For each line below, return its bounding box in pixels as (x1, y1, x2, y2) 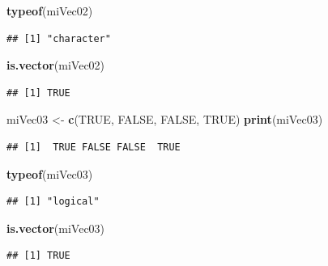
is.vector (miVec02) (6, 57, 105, 74)
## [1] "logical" (6, 196, 100, 208)
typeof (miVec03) (6, 165, 93, 182)
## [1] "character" (6, 32, 111, 44)
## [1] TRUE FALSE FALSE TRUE (6, 141, 181, 153)
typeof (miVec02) (6, 2, 93, 19)
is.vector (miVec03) (6, 219, 105, 236)
